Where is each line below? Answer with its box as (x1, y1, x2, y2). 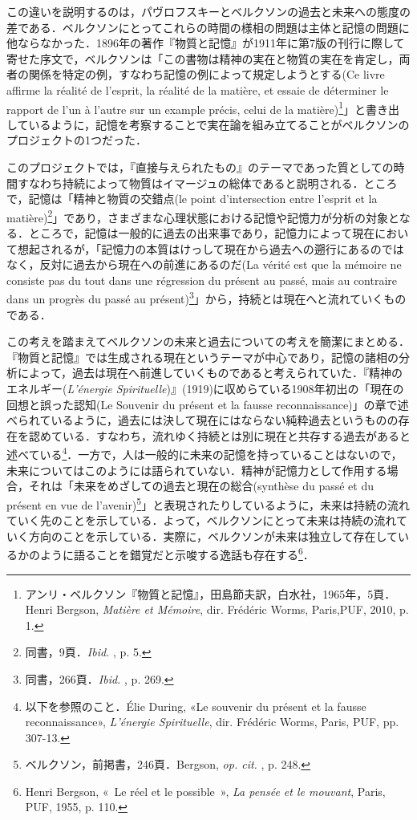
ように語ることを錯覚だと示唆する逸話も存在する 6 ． (39, 544, 314, 562)
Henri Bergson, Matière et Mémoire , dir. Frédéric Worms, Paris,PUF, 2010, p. (25, 601, 409, 618)
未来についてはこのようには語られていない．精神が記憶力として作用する (6, 461, 387, 478)
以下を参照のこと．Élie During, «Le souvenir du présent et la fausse (25, 697, 366, 714)
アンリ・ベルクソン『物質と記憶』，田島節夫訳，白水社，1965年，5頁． (25, 585, 396, 602)
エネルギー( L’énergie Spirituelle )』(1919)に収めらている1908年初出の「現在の (6, 380, 404, 397)
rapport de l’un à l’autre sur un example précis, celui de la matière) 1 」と (6, 98, 366, 117)
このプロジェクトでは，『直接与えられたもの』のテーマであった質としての (6, 159, 394, 175)
